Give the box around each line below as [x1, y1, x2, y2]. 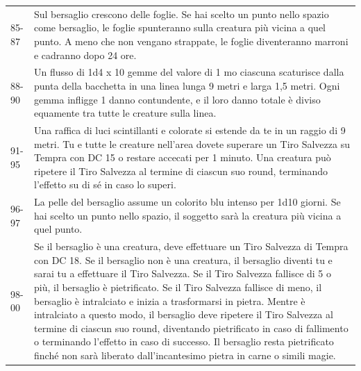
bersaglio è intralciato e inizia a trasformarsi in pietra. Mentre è [33, 293, 305, 308]
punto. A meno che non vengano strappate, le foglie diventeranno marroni [33, 33, 349, 48]
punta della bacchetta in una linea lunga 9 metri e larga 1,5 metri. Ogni [33, 78, 340, 92]
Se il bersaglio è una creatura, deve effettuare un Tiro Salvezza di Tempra [33, 239, 349, 254]
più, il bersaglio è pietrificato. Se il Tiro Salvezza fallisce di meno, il [33, 280, 322, 295]
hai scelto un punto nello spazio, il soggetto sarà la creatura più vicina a [33, 208, 342, 222]
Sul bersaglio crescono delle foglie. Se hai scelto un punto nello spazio [33, 6, 329, 21]
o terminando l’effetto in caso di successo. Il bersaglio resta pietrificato [33, 334, 334, 349]
